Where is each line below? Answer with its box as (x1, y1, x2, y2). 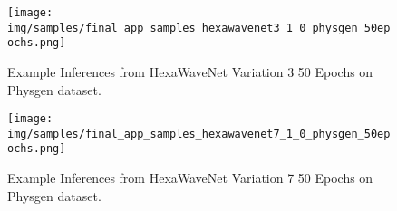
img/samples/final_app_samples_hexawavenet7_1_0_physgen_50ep (7, 127, 391, 140)
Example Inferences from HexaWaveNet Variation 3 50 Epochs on (7, 62, 373, 81)
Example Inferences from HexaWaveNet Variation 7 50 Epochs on (7, 168, 373, 187)
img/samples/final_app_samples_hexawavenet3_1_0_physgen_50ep (7, 21, 391, 34)
